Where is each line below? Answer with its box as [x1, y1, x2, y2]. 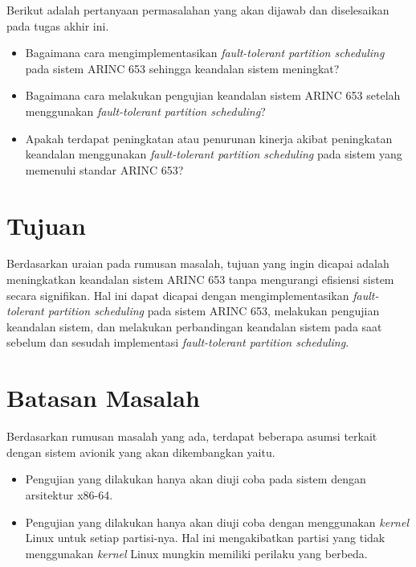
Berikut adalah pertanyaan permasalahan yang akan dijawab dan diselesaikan [6, 2, 389, 18]
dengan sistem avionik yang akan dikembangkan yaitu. [6, 443, 275, 460]
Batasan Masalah [6, 381, 200, 414]
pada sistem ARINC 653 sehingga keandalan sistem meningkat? [25, 60, 340, 76]
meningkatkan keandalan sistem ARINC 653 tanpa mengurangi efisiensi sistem [6, 271, 394, 288]
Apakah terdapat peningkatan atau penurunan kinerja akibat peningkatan [25, 129, 393, 146]
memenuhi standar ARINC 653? [25, 161, 184, 178]
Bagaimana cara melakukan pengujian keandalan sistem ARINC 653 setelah [25, 87, 401, 104]
